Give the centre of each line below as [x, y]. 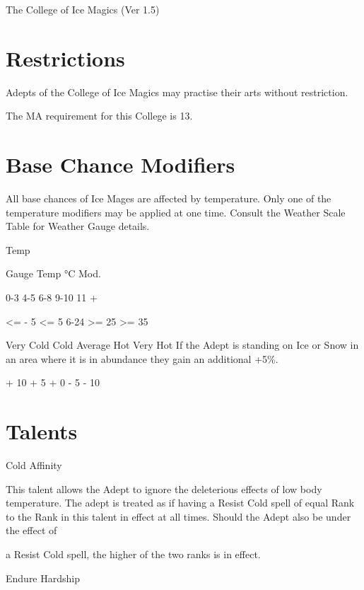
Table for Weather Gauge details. [78, 226]
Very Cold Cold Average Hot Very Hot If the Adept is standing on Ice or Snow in [182, 345]
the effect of [31, 530]
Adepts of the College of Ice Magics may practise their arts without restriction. [177, 92]
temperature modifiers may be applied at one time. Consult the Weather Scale [176, 212]
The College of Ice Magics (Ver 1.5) [83, 9]
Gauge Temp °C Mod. [53, 273]
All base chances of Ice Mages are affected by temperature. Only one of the [169, 198]
